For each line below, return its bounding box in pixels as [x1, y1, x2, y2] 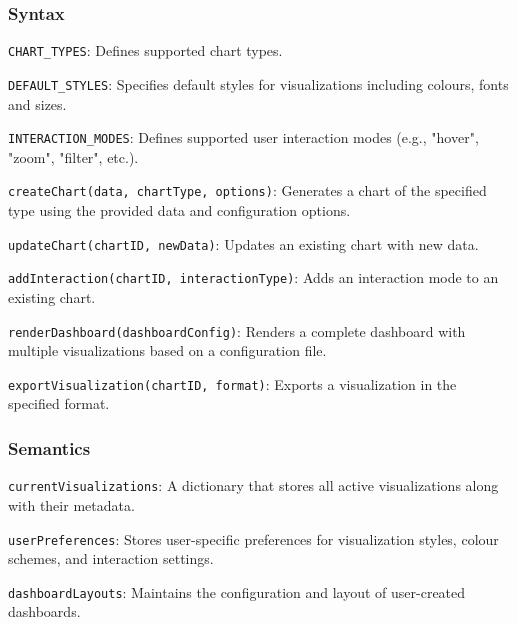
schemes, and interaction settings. [8, 548, 214, 569]
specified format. [8, 393, 110, 414]
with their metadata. [8, 494, 135, 515]
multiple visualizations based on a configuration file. [8, 340, 327, 361]
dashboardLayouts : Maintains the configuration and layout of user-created [8, 581, 466, 602]
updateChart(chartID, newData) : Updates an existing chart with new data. [8, 233, 479, 254]
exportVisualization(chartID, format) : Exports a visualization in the [8, 373, 457, 394]
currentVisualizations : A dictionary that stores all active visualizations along [8, 475, 499, 496]
